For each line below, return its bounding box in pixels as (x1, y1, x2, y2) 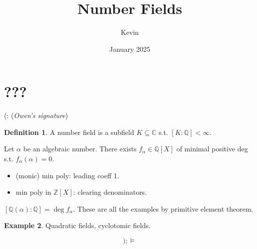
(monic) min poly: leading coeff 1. (15, 170, 119, 180)
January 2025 (109, 43, 150, 54)
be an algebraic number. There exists (23, 143, 137, 154)
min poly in (15, 187, 51, 197)
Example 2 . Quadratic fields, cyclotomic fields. (4, 220, 151, 231)
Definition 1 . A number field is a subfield (4, 126, 134, 137)
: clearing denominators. (73, 187, 147, 197)
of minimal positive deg (176, 143, 248, 154)
